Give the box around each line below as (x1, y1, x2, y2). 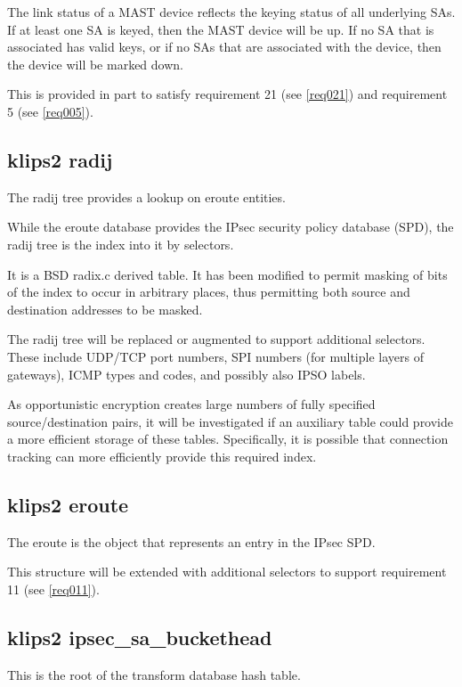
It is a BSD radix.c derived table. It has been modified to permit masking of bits (7, 265, 448, 283)
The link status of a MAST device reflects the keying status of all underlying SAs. (7, 3, 456, 20)
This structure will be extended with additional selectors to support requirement (7, 562, 447, 581)
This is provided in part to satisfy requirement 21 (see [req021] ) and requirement (7, 85, 448, 103)
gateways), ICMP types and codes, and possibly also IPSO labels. (7, 364, 366, 383)
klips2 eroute (7, 490, 129, 518)
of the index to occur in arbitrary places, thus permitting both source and (7, 282, 410, 301)
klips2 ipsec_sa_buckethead (7, 623, 272, 650)
